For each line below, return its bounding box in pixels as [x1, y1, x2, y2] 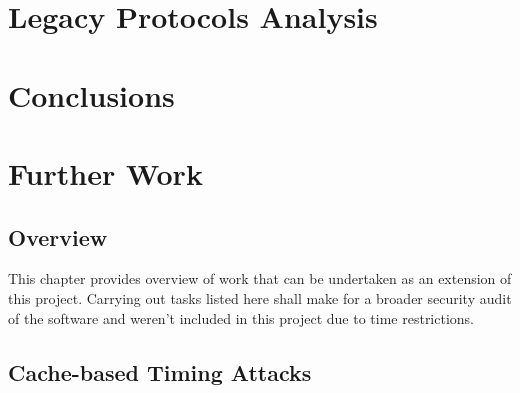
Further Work [8, 152, 203, 193]
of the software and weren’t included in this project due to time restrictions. [8, 307, 475, 328]
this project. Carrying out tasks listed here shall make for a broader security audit [8, 287, 512, 308]
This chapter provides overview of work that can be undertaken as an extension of [8, 268, 512, 289]
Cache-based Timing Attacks [8, 356, 312, 387]
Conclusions [8, 74, 175, 115]
